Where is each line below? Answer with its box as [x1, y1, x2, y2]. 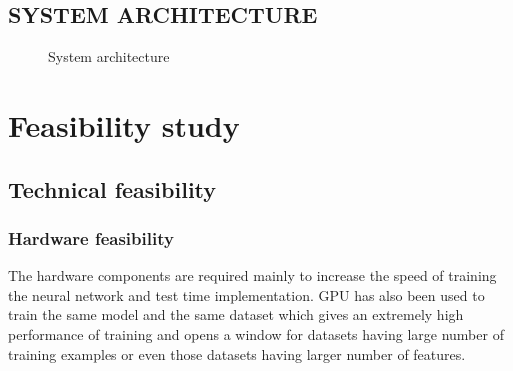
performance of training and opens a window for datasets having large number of [8, 323, 504, 344]
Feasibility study [8, 104, 240, 145]
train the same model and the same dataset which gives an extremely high [8, 304, 464, 325]
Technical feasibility [8, 173, 217, 204]
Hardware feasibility [8, 225, 174, 250]
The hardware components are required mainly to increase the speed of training [8, 265, 497, 286]
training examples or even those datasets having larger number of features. [8, 343, 466, 364]
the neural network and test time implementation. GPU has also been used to [8, 284, 485, 305]
